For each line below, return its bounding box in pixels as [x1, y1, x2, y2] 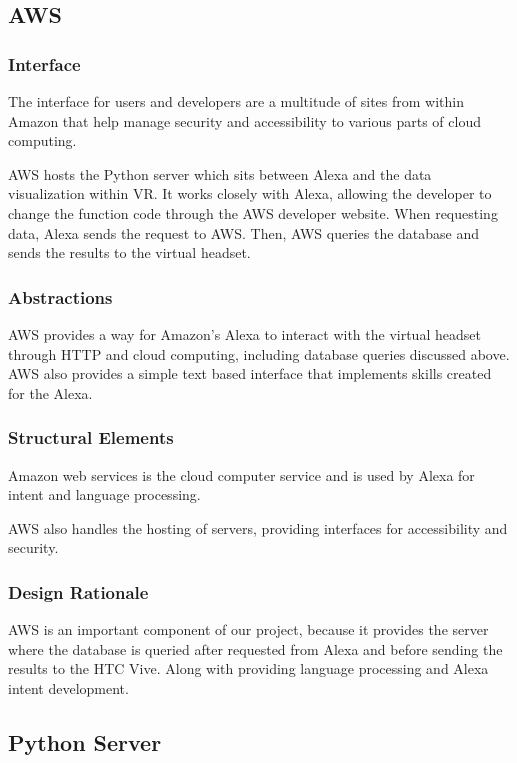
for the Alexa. [8, 382, 93, 403]
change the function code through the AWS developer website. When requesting [8, 202, 498, 223]
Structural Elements [8, 425, 174, 450]
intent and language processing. [8, 484, 201, 505]
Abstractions [8, 284, 113, 309]
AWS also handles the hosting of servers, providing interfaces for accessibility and [8, 517, 508, 538]
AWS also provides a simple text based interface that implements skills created [8, 363, 492, 384]
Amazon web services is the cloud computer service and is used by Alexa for [8, 464, 475, 485]
